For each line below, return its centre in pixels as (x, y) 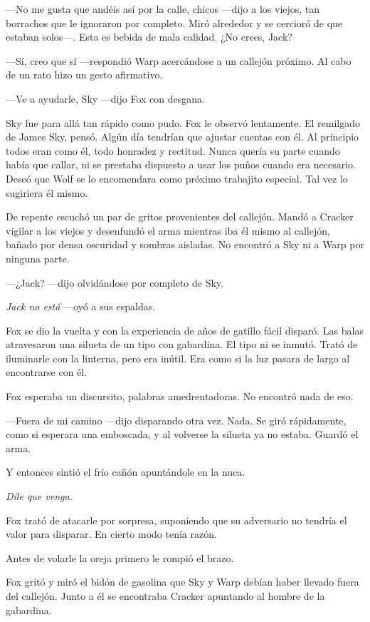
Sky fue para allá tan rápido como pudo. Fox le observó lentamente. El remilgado (183, 122)
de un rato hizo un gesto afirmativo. (84, 75)
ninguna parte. (38, 258)
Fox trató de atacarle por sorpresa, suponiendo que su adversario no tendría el (176, 520)
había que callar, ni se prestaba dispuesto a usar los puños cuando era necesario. (181, 164)
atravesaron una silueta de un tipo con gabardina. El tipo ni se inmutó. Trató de (182, 344)
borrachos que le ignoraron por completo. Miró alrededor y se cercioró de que (174, 22)
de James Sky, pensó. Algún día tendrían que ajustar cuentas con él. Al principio (183, 137)
